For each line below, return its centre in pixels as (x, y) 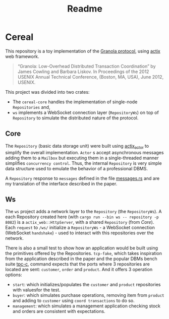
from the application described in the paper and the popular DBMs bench (81, 259)
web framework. (22, 56)
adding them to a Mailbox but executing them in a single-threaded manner (82, 158)
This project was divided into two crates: (47, 92)
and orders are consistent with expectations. (59, 311)
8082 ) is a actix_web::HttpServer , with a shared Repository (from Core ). (80, 222)
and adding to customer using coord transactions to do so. (73, 301)
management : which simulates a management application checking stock (86, 306)
